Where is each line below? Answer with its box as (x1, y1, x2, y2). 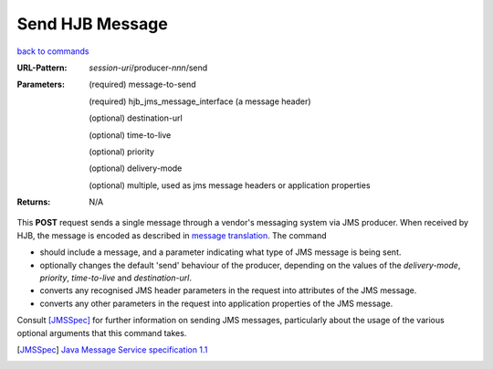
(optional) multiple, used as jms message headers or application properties (89, 179, 371, 191)
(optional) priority (89, 146, 155, 157)
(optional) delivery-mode (89, 163, 183, 174)
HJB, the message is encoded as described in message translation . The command (16, 229, 328, 241)
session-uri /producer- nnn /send (89, 62, 208, 73)
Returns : (16, 196, 51, 207)
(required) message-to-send (89, 79, 196, 90)
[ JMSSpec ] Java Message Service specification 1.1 (16, 343, 208, 355)
